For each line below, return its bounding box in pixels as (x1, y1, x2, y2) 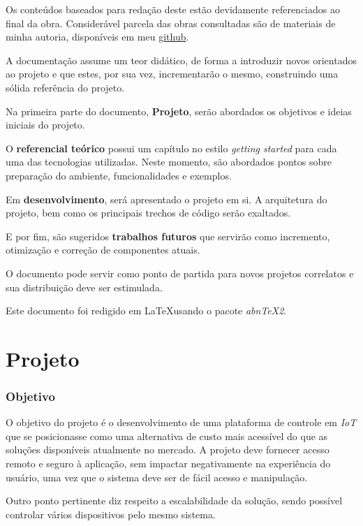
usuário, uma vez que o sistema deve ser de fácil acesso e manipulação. (6, 469, 308, 484)
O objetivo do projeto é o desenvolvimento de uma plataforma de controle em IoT (6, 415, 357, 430)
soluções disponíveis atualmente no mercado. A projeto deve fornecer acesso (6, 442, 329, 457)
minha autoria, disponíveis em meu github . (6, 29, 189, 44)
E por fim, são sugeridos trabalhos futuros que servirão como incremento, (6, 228, 330, 243)
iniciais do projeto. (6, 117, 85, 132)
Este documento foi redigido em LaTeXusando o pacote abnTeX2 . (6, 303, 287, 318)
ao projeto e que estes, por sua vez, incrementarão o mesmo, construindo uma (6, 66, 339, 81)
